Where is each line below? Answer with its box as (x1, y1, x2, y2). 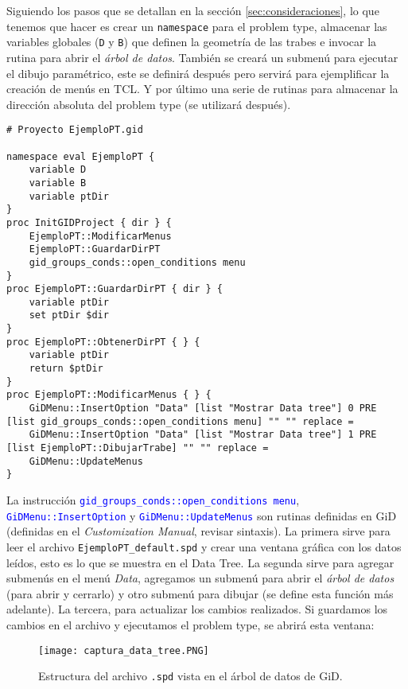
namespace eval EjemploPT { (6, 150, 155, 162)
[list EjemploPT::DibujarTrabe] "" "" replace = (6, 442, 269, 454)
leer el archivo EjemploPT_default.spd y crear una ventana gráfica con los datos (6, 538, 402, 555)
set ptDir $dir (29, 309, 109, 321)
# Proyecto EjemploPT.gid (6, 124, 143, 136)
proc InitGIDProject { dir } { (6, 216, 172, 228)
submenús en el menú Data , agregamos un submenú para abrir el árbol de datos (6, 570, 394, 586)
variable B (29, 177, 87, 189)
